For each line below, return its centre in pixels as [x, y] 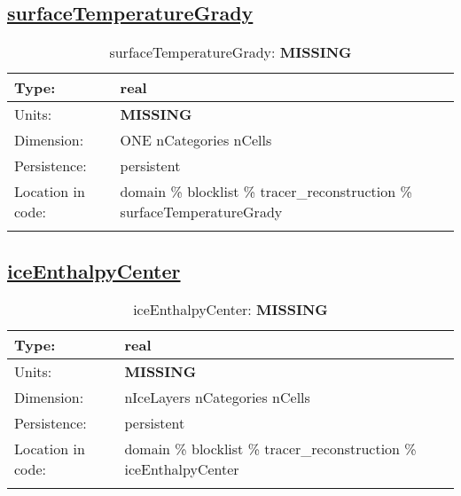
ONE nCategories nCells [196, 140]
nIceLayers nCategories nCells [217, 398]
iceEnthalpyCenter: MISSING [230, 310]
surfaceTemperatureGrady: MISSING [230, 52]
